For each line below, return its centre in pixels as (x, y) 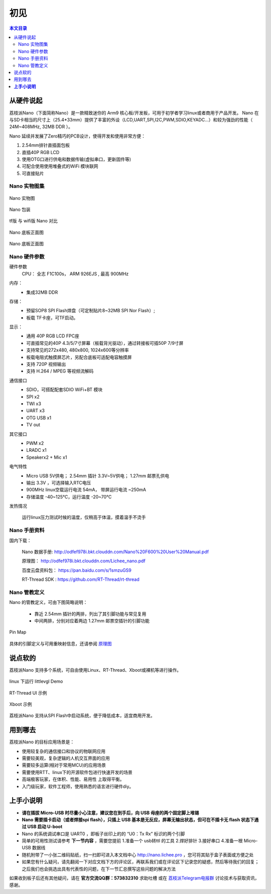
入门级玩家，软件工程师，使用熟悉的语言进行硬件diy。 (78, 786)
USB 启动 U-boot (45, 827)
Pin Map (18, 632)
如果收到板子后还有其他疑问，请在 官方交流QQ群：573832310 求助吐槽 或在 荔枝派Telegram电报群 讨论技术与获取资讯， (134, 878)
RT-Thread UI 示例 (28, 693)
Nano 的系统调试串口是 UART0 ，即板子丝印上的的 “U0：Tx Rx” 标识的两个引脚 (103, 834)
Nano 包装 (20, 210)
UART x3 (36, 411)
